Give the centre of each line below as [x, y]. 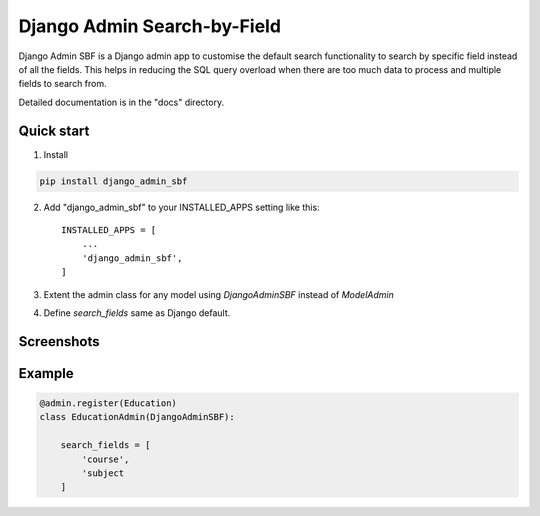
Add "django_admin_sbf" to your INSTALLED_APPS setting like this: [181, 207]
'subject [103, 473]
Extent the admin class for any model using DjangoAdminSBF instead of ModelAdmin [218, 294]
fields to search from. [62, 84]
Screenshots [59, 341]
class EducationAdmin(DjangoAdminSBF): [137, 417]
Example [46, 373]
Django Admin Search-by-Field [150, 26]
